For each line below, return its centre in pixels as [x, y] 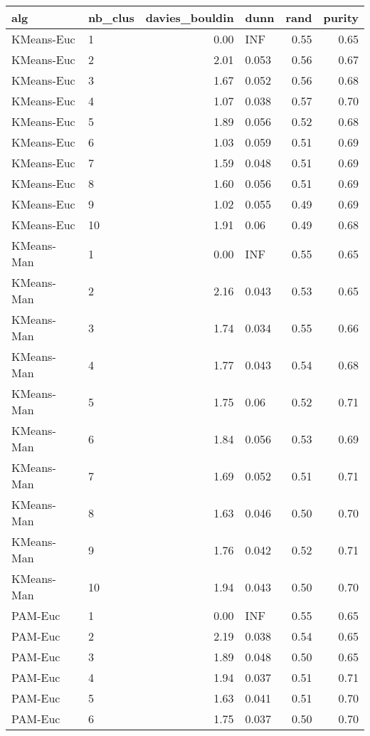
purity [341, 17]
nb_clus [111, 17]
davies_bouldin [190, 17]
